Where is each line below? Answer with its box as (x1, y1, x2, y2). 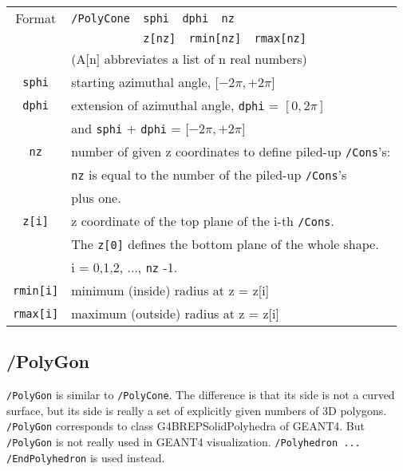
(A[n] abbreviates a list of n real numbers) (71, 49, 307, 68)
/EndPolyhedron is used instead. (6, 449, 165, 465)
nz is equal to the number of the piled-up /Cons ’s (71, 165, 347, 184)
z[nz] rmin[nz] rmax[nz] (143, 32, 306, 45)
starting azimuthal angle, (71, 73, 211, 91)
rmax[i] (13, 307, 59, 320)
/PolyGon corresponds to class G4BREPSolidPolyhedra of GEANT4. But (6, 418, 365, 434)
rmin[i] (13, 283, 59, 297)
